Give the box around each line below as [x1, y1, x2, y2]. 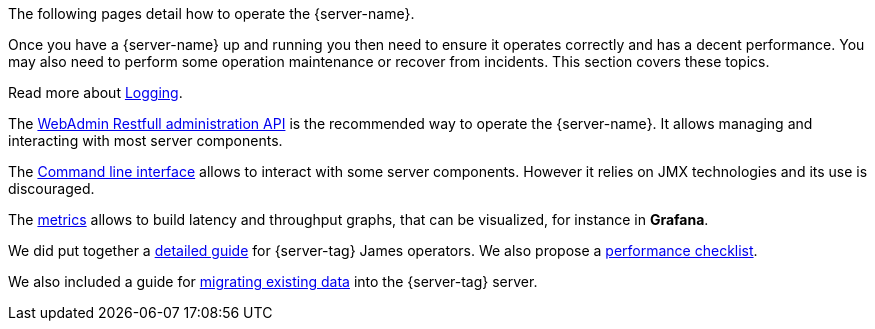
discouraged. [8, 180, 95, 197]
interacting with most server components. [8, 132, 283, 149]
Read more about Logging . [8, 84, 183, 101]
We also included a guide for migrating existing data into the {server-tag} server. [8, 273, 538, 290]
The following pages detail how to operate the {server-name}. [8, 5, 415, 22]
